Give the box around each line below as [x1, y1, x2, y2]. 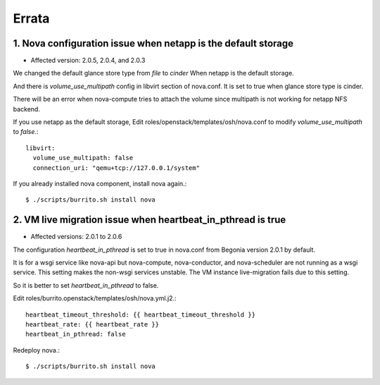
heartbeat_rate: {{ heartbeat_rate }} [25, 321, 160, 328]
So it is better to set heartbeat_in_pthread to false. [13, 281, 159, 289]
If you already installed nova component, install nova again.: [13, 179, 187, 188]
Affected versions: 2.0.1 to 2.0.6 [30, 233, 122, 241]
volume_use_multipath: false [32, 154, 134, 162]
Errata [13, 11, 50, 26]
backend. [13, 104, 40, 113]
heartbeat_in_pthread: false [25, 330, 126, 338]
